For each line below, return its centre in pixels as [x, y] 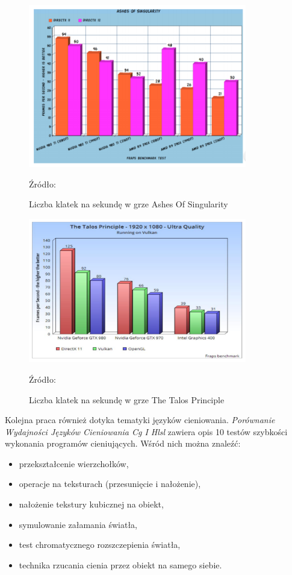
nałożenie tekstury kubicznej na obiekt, [91, 504]
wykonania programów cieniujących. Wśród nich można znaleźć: [123, 443]
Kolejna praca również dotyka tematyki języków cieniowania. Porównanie [140, 420]
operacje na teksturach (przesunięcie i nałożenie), [110, 484]
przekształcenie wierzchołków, [74, 463]
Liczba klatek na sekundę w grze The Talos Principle [127, 399]
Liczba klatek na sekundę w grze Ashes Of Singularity [129, 204]
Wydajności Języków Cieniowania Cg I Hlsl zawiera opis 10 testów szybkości [146, 431]
